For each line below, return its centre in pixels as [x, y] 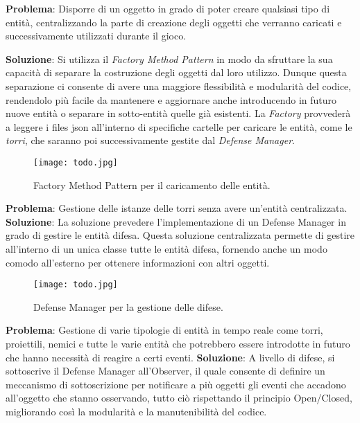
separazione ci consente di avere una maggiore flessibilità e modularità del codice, [179, 85]
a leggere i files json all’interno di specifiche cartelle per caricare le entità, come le [179, 126]
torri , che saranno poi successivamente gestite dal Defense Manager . [150, 140]
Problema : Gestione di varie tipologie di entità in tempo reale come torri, [164, 330]
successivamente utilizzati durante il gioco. [96, 36]
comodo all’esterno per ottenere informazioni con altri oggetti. [138, 262]
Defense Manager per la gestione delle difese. [128, 306]
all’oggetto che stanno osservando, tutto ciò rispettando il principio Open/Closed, [179, 398]
